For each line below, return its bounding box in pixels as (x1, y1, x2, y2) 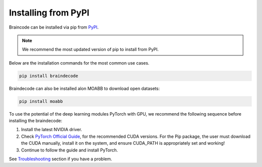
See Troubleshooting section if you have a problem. (9, 156, 113, 162)
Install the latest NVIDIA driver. (21, 127, 82, 133)
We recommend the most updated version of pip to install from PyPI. (22, 47, 159, 52)
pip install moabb (19, 99, 63, 104)
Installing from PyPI (9, 7, 90, 18)
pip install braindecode (19, 73, 79, 79)
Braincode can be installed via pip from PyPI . (9, 24, 99, 30)
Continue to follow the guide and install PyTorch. (21, 147, 118, 153)
